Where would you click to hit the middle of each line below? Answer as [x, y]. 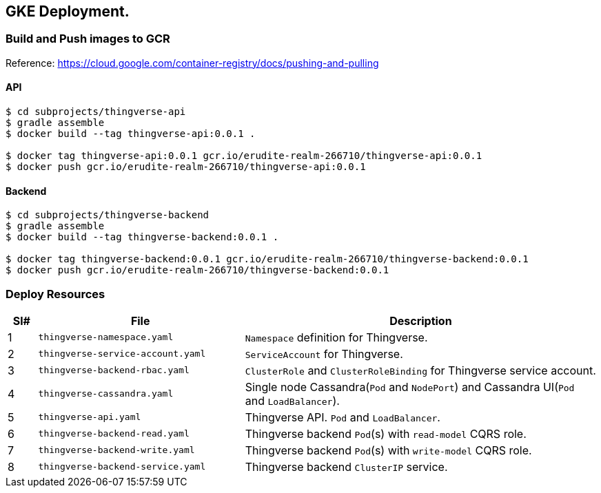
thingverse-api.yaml [90, 417]
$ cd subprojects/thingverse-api [96, 112]
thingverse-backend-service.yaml [122, 467]
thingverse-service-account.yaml [122, 354]
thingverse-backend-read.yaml [114, 434]
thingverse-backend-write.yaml [116, 450]
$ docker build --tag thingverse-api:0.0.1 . [131, 134]
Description [421, 321]
